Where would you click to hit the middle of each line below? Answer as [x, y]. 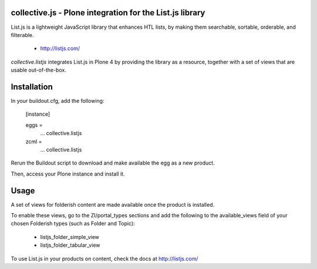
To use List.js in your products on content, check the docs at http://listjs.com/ [104, 258]
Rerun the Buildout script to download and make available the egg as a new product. [113, 163]
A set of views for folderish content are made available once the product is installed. [112, 204]
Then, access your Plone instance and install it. [68, 174]
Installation [32, 87]
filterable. [23, 35]
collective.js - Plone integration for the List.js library [108, 13]
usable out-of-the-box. [39, 70]
